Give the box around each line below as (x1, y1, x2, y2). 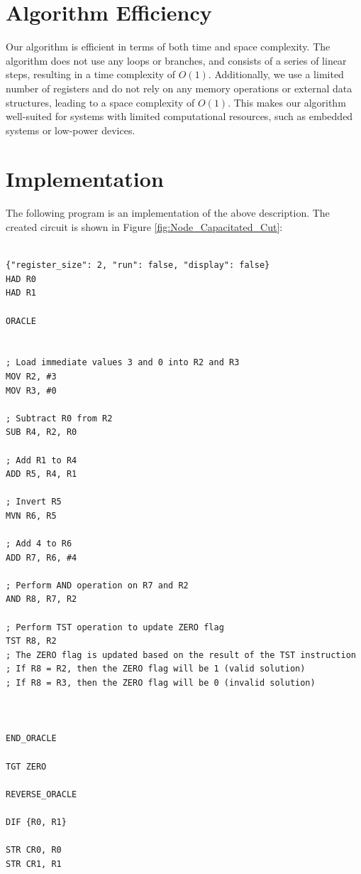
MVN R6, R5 (6, 510, 57, 521)
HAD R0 (6, 274, 36, 284)
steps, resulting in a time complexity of (6, 67, 176, 82)
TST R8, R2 (6, 636, 57, 647)
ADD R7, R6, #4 (6, 552, 77, 563)
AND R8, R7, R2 (6, 594, 77, 605)
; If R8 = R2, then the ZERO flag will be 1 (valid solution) (6, 664, 306, 674)
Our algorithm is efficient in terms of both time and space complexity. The (6, 39, 331, 54)
